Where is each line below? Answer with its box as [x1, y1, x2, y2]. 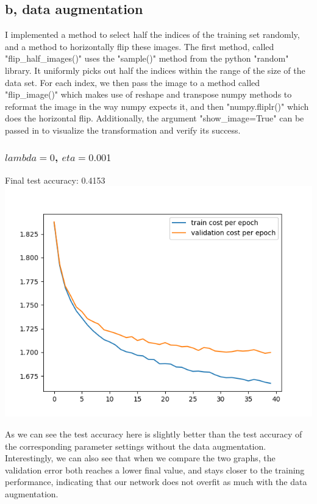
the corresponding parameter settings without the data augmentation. [5, 439, 266, 452]
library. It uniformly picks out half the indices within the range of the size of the [5, 63, 305, 76]
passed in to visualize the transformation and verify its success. [5, 123, 241, 136]
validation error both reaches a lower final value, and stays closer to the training [5, 463, 305, 476]
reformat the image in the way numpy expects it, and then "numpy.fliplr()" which [5, 99, 309, 112]
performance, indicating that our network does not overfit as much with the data [5, 475, 307, 488]
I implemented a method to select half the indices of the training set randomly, [5, 28, 300, 41]
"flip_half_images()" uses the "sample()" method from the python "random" [5, 52, 289, 65]
